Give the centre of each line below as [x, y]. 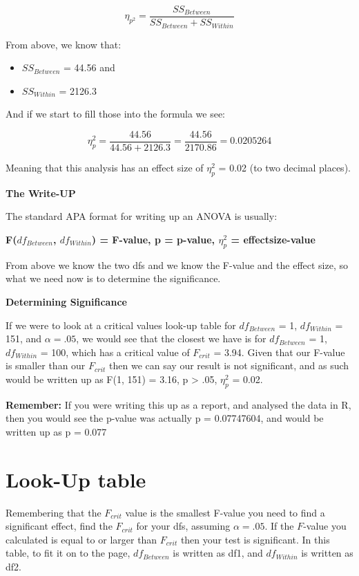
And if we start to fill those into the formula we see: [115, 114]
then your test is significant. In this [255, 539]
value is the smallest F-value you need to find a [225, 512]
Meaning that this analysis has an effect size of [105, 167]
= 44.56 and [89, 67]
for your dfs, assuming [183, 526]
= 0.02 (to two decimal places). [284, 167]
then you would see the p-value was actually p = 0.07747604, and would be [165, 418]
